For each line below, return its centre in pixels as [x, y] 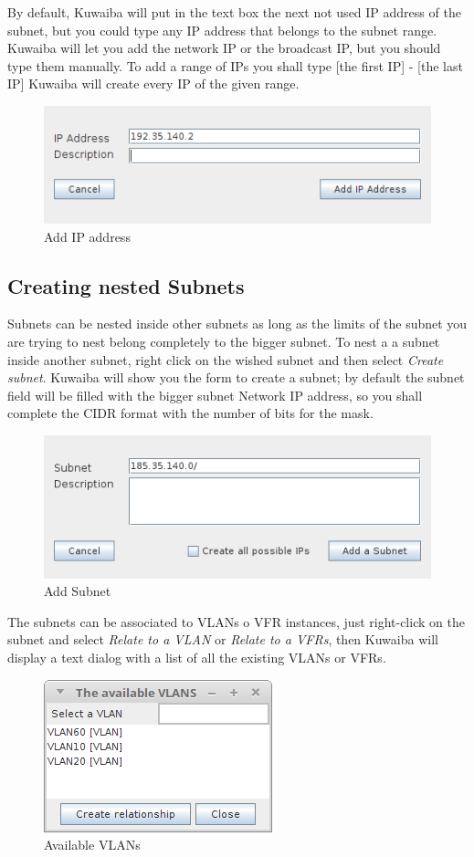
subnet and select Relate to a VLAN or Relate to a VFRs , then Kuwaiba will [223, 639]
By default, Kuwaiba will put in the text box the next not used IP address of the [234, 12]
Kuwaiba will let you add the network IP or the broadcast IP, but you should [224, 48]
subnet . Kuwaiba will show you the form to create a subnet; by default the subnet [236, 377]
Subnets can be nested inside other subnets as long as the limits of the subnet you [237, 324]
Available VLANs [92, 845]
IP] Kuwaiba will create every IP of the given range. [153, 84]
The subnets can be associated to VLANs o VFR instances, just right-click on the [236, 621]
